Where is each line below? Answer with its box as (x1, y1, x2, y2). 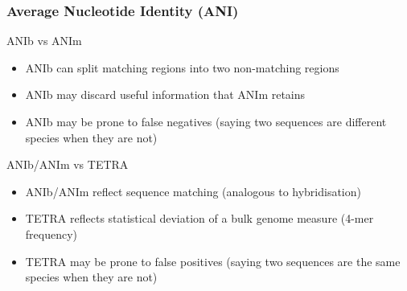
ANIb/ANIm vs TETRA (6, 156, 129, 173)
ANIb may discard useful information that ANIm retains (25, 86, 306, 103)
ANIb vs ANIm (6, 32, 82, 49)
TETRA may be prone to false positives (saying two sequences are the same (25, 252, 401, 269)
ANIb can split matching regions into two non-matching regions (25, 59, 339, 76)
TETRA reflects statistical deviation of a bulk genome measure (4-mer (25, 210, 374, 227)
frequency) (25, 225, 78, 242)
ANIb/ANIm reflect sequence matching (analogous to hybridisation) (25, 182, 361, 199)
